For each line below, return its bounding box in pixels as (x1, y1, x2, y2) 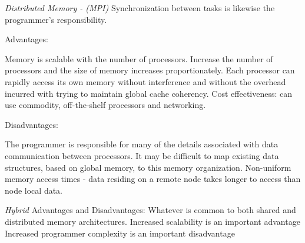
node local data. (5, 184, 63, 196)
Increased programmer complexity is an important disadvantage (5, 227, 235, 239)
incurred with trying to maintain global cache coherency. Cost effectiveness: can (5, 87, 293, 99)
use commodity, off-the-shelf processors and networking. (5, 99, 206, 111)
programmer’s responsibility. (5, 13, 107, 25)
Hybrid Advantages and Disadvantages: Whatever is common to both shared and (5, 204, 296, 216)
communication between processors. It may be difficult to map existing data (5, 149, 279, 161)
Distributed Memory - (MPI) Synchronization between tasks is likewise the (5, 2, 275, 14)
